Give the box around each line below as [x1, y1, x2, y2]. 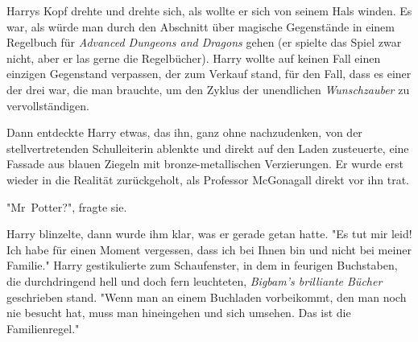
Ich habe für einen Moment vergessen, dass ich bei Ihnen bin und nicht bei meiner [6, 241, 412, 258]
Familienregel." [6, 319, 80, 336]
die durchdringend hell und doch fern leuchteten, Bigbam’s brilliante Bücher [6, 272, 383, 289]
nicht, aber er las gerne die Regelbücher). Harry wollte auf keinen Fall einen [6, 49, 381, 66]
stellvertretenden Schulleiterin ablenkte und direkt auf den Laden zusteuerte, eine [6, 139, 409, 156]
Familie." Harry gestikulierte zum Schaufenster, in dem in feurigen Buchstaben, [6, 257, 398, 274]
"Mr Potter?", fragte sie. [6, 198, 127, 215]
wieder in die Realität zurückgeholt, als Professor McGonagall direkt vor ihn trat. [6, 171, 409, 187]
